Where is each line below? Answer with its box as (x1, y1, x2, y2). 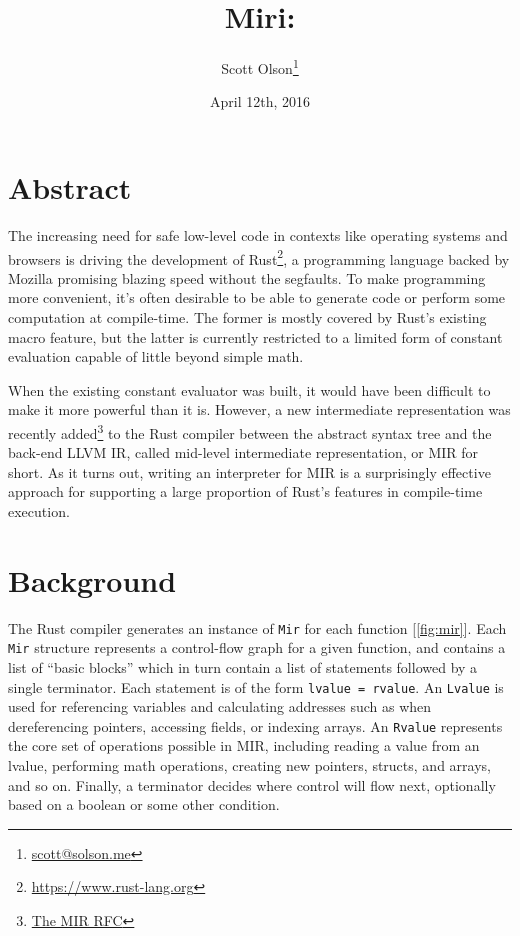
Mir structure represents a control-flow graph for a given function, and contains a (8, 637, 506, 658)
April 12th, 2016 (209, 91, 310, 112)
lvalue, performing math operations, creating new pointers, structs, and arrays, (8, 755, 491, 776)
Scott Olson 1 (221, 55, 299, 78)
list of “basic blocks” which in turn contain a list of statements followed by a (8, 656, 478, 677)
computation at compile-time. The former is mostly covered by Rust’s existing (8, 306, 487, 327)
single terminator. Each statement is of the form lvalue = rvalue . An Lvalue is (8, 676, 504, 697)
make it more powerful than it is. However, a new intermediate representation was (8, 399, 511, 420)
